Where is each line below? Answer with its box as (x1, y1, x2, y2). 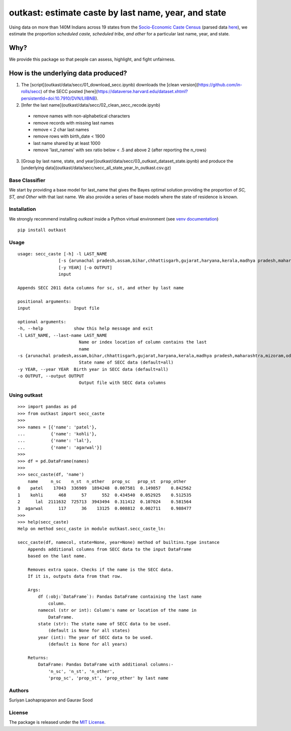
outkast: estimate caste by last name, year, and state (9, 7, 226, 18)
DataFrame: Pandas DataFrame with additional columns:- (38, 662, 174, 667)
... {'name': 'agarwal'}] (17, 445, 102, 450)
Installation (9, 206, 36, 213)
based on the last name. (27, 553, 87, 559)
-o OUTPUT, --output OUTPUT (17, 373, 84, 379)
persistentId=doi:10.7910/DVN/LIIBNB (21, 95, 96, 101)
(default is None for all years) (48, 641, 128, 647)
